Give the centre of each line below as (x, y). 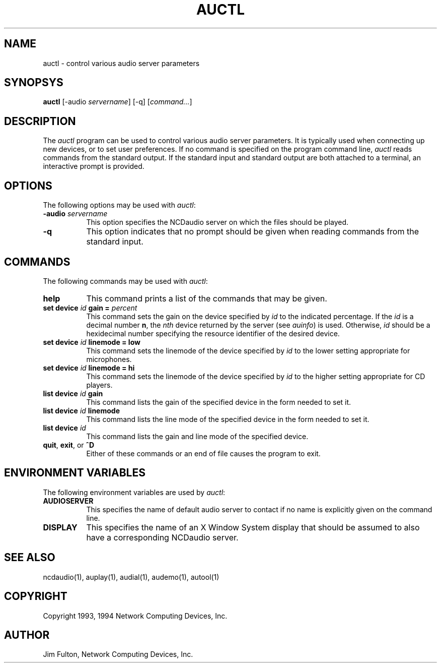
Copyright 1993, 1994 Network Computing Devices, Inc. (135, 616)
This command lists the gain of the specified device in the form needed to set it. (219, 402)
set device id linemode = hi (89, 368)
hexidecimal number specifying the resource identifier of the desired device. (213, 333)
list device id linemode (81, 410)
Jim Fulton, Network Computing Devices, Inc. (118, 654)
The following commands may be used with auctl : (125, 281)
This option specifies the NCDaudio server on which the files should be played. (217, 222)
